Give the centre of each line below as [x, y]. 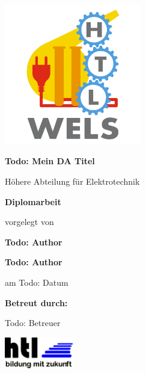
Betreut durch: [36, 302]
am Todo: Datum [37, 282]
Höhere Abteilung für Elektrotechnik [72, 181]
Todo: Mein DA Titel [50, 161]
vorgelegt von [29, 222]
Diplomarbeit [33, 201]
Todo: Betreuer [33, 323]
